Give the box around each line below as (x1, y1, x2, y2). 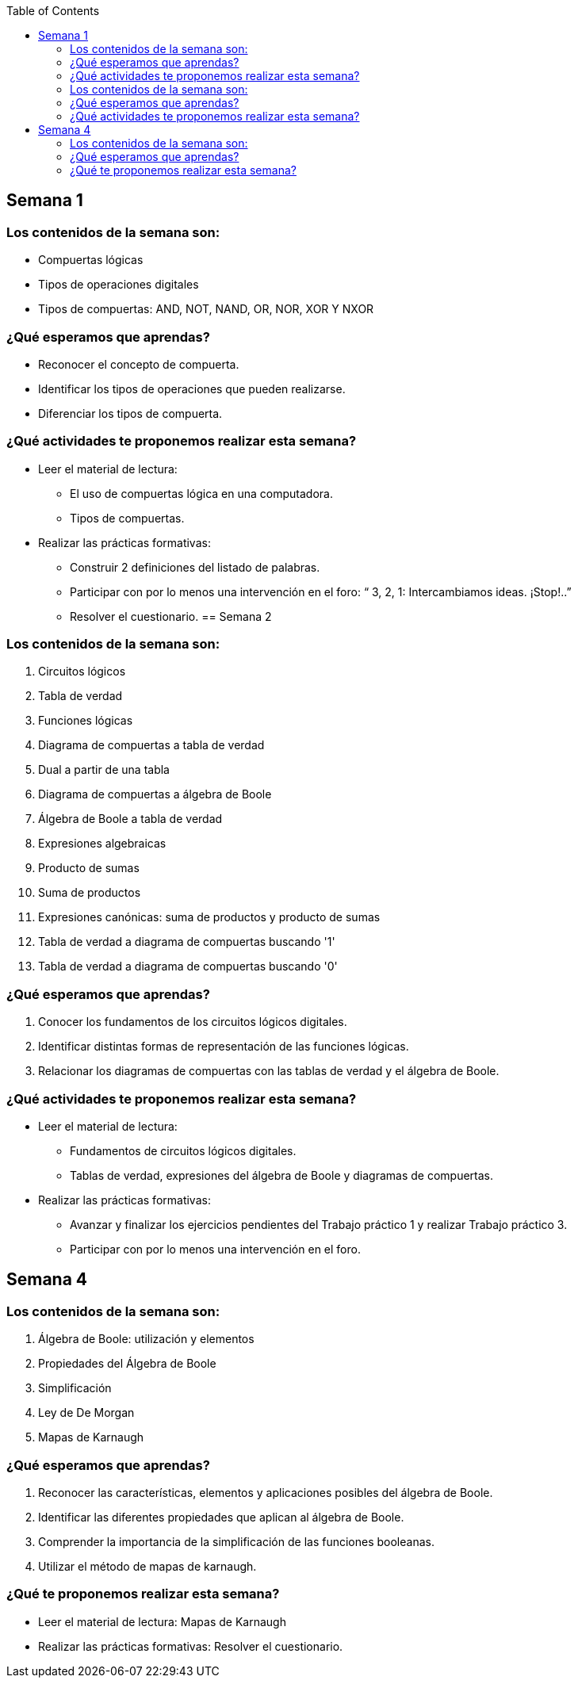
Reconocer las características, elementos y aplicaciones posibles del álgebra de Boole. (38, 1485, 493, 1499)
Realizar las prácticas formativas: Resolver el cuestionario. (38, 1639, 343, 1653)
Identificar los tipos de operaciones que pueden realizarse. (38, 381, 346, 396)
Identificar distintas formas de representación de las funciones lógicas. (38, 1039, 409, 1054)
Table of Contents (6, 4, 100, 17)
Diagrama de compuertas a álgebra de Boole (38, 787, 272, 802)
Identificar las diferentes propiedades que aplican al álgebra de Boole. (38, 1510, 404, 1524)
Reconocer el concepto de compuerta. (38, 357, 239, 371)
